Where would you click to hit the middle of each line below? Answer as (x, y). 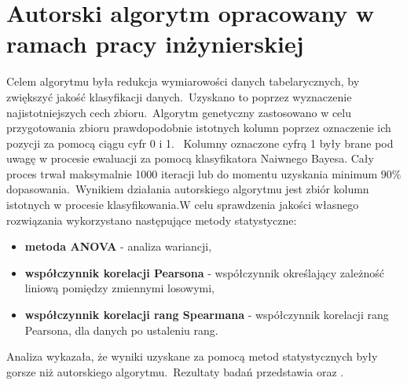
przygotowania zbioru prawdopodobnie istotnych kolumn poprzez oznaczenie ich (199, 128)
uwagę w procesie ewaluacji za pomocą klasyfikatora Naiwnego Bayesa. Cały (190, 158)
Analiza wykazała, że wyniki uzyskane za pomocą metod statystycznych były (192, 356)
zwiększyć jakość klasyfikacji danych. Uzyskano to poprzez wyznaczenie (179, 96)
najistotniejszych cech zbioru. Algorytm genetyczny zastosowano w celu (179, 112)
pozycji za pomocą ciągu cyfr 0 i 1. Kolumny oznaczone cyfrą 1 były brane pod (200, 143)
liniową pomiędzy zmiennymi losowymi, (119, 288)
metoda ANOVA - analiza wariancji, (118, 246)
